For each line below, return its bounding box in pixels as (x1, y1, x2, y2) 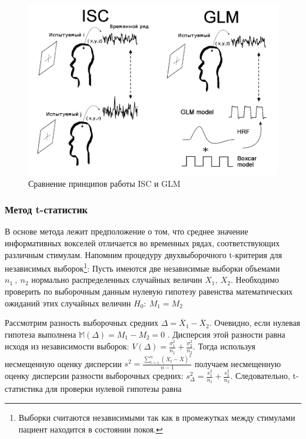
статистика (5, 382, 43, 395)
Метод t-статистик (5, 202, 88, 217)
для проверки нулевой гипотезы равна (45, 382, 182, 395)
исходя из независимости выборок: (5, 340, 129, 352)
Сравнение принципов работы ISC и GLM (28, 177, 181, 189)
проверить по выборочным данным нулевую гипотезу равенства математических (5, 285, 293, 298)
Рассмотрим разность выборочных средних (5, 316, 159, 329)
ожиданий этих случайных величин (5, 296, 131, 309)
